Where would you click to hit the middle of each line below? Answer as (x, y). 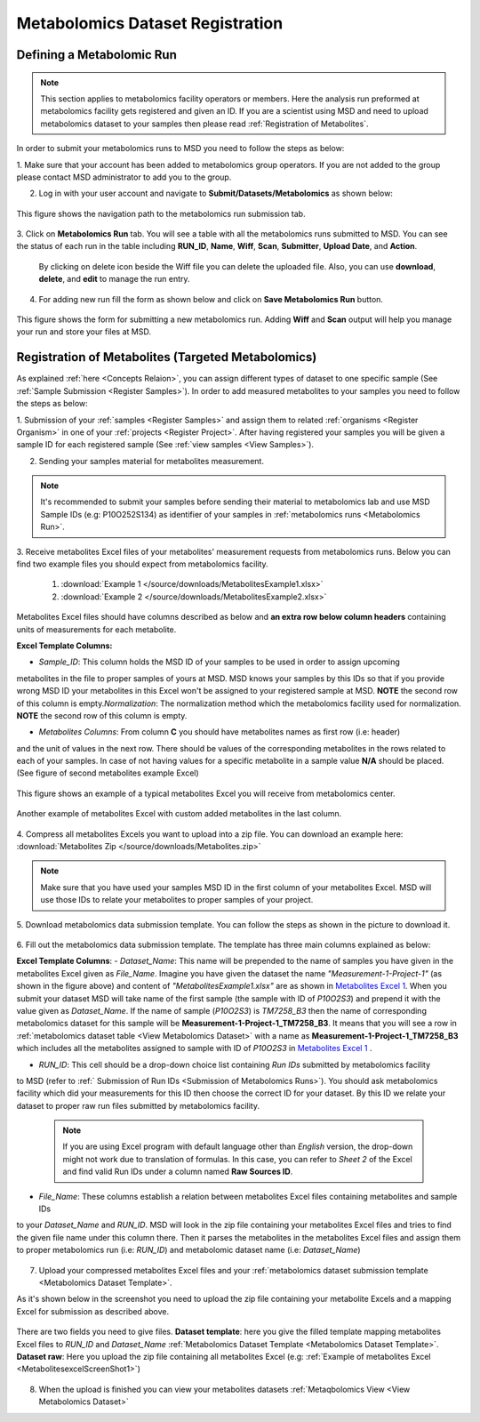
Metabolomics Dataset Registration (150, 23)
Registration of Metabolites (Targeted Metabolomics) (167, 357)
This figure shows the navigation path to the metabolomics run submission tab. (161, 213)
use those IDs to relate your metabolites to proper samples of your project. (177, 900)
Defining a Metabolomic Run (97, 55)
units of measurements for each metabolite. (96, 629)
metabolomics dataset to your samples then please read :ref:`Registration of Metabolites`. (204, 124)
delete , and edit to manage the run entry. (114, 279)
